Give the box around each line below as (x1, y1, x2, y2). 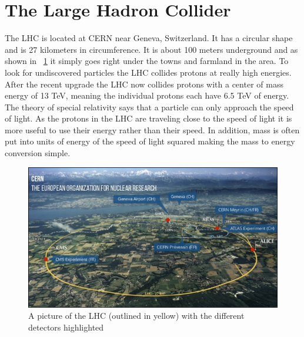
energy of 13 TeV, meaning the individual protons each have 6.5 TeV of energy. (5, 89, 289, 102)
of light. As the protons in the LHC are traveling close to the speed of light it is (5, 112, 292, 124)
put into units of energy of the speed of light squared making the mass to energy (5, 135, 295, 147)
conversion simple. (5, 147, 71, 159)
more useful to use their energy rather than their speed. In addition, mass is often (5, 123, 300, 136)
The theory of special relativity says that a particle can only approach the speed (5, 100, 294, 113)
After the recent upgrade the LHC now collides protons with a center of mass (5, 77, 283, 90)
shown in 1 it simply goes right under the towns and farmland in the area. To (5, 55, 289, 67)
